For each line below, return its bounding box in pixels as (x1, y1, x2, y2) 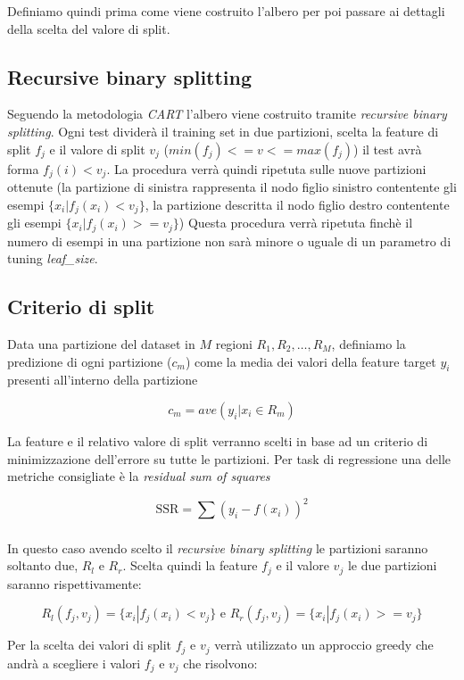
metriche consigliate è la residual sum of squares (7, 467, 270, 485)
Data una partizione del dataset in (7, 334, 195, 352)
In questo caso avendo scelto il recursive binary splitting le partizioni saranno (7, 538, 428, 557)
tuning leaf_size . (7, 249, 98, 268)
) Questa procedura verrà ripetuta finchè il (178, 213, 413, 232)
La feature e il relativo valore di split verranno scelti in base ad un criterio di (7, 431, 428, 450)
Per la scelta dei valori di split (7, 635, 171, 654)
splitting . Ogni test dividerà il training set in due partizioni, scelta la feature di (7, 121, 439, 140)
